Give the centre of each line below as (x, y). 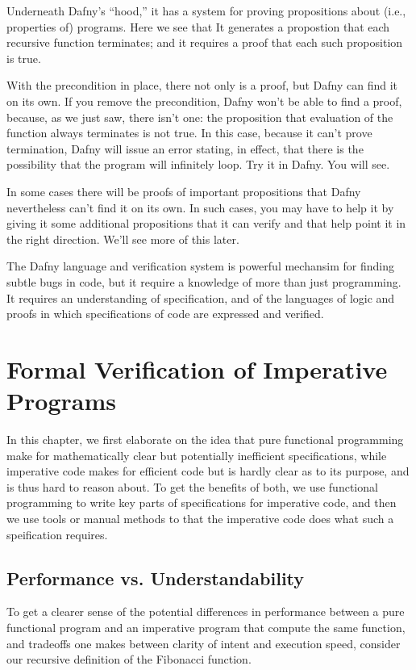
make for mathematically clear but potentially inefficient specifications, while (197, 455)
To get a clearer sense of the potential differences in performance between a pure (206, 611)
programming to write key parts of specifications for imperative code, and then (202, 502)
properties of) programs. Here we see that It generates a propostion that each (198, 26)
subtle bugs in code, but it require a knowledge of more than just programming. (204, 281)
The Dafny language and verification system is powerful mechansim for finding (200, 266)
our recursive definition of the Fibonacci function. (129, 659)
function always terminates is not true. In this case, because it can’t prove (189, 133)
